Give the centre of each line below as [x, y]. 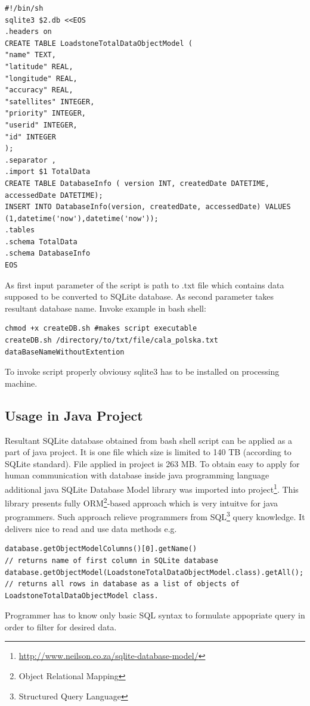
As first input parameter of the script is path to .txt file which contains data [145, 284]
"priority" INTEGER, [46, 113]
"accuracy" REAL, [39, 90]
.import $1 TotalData [48, 172]
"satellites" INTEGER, [50, 102]
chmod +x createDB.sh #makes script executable [101, 329]
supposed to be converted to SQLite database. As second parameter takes [139, 296]
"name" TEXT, [30, 55]
